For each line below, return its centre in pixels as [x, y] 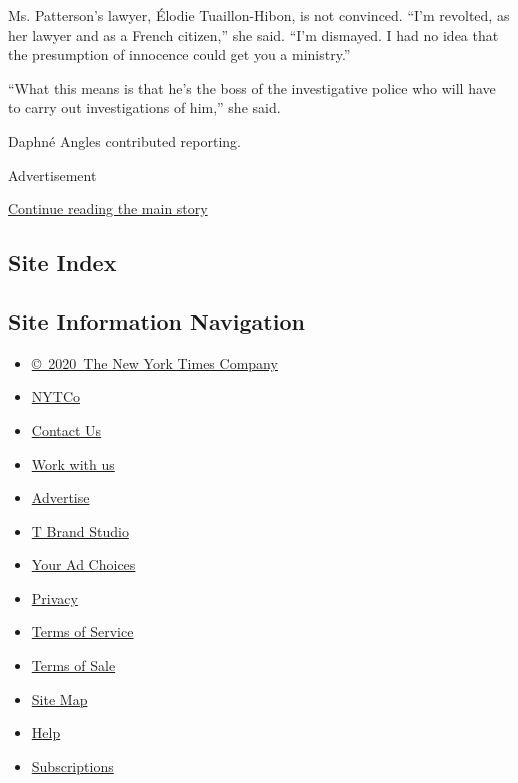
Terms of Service [82, 631]
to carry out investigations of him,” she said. [144, 107]
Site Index [62, 262]
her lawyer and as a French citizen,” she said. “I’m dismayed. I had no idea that [253, 34]
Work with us [73, 463]
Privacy [54, 597]
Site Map [59, 698]
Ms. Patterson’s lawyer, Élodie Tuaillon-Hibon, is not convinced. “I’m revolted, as [259, 15]
